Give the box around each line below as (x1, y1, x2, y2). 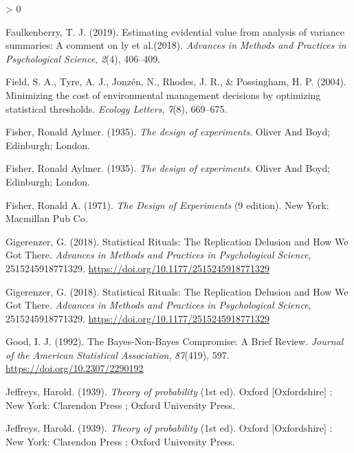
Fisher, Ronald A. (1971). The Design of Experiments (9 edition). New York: (5, 197, 329, 212)
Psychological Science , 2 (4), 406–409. (5, 51, 161, 65)
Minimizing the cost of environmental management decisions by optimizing (5, 87, 321, 102)
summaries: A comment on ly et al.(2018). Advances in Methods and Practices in (5, 38, 346, 52)
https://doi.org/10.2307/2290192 (5, 361, 144, 375)
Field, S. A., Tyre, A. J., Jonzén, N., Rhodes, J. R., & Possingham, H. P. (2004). (5, 74, 346, 89)
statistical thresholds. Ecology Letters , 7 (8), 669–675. (5, 101, 228, 115)
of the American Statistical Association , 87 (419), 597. (5, 347, 230, 362)
